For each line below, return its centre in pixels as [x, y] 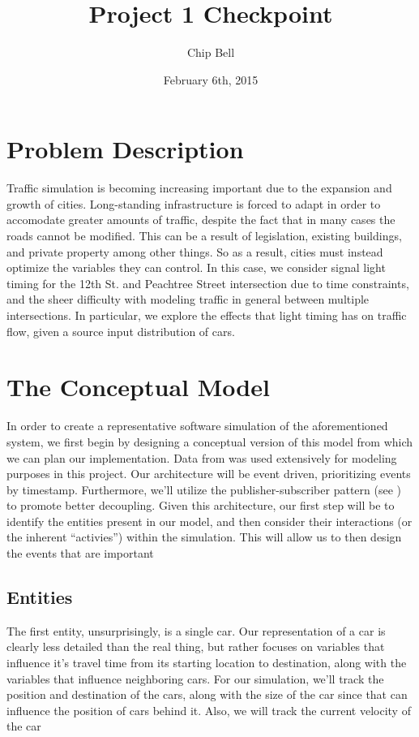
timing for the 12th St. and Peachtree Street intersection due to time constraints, [208, 283]
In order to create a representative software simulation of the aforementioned [197, 426]
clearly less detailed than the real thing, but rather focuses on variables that [196, 646]
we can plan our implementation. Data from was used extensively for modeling [202, 457]
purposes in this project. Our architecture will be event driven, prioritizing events [209, 474]
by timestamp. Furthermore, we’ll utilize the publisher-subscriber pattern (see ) [204, 489]
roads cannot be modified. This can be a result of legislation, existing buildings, [204, 236]
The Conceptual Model [138, 387]
